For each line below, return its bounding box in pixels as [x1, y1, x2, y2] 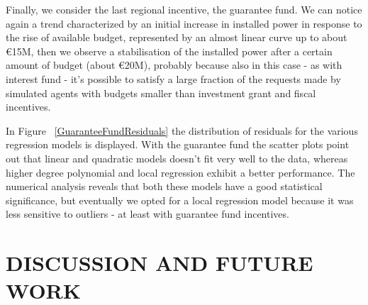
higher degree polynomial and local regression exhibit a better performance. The [6, 165, 355, 179]
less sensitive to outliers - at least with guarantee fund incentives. [6, 206, 289, 221]
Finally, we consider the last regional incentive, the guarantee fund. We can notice [6, 2, 362, 16]
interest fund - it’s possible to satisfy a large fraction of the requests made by [6, 71, 341, 86]
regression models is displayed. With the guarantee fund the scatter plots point [6, 137, 350, 152]
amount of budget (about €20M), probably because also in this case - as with [6, 57, 342, 72]
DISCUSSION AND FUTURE [6, 248, 313, 277]
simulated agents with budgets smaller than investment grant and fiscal [6, 85, 316, 100]
